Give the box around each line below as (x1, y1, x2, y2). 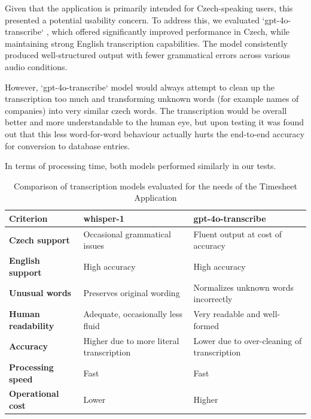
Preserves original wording (83, 287, 180, 299)
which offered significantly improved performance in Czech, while (51, 25, 289, 38)
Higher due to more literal (83, 334, 179, 346)
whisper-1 (83, 212, 124, 224)
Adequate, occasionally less (83, 308, 182, 320)
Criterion (9, 212, 48, 224)
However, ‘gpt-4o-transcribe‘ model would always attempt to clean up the (5, 80, 275, 93)
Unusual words (9, 287, 71, 299)
